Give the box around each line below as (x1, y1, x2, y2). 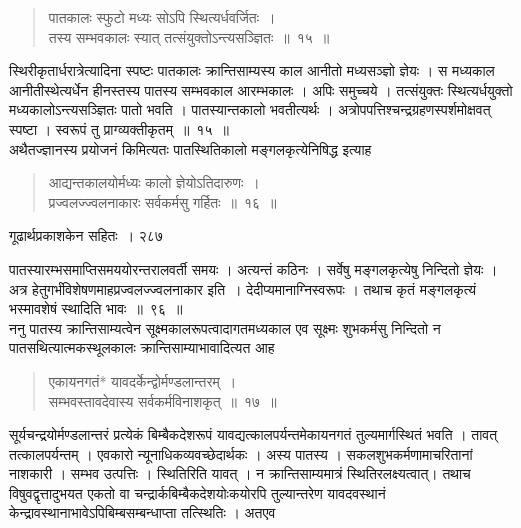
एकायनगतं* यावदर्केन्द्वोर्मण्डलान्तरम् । (48, 370, 237, 391)
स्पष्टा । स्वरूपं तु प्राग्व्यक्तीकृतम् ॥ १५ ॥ (9, 118, 229, 139)
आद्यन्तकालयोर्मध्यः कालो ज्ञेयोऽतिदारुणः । (48, 172, 260, 193)
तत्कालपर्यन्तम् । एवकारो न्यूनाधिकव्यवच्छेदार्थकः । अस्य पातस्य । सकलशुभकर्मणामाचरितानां (9, 443, 473, 464)
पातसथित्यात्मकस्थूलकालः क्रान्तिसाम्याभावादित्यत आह (9, 337, 275, 358)
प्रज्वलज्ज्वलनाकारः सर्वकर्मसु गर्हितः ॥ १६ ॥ (48, 191, 277, 212)
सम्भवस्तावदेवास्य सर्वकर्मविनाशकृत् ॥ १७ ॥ (48, 390, 277, 411)
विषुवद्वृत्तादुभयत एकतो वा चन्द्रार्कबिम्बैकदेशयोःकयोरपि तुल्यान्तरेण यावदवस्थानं (9, 482, 386, 503)
